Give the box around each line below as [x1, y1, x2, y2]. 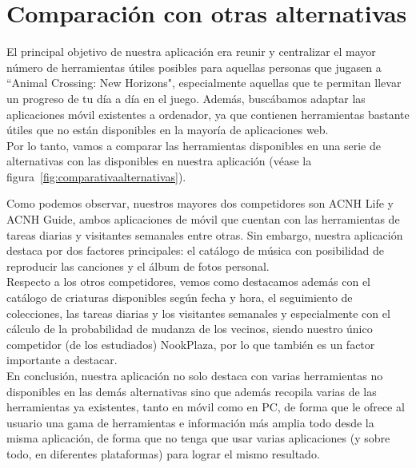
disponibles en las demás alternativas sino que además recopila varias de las [6, 383, 377, 399]
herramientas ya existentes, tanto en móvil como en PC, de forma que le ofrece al [6, 399, 405, 415]
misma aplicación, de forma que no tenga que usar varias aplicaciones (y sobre [6, 430, 390, 446]
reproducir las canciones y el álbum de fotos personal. [6, 257, 270, 274]
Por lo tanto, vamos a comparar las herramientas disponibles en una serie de [6, 137, 381, 153]
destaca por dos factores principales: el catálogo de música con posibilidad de [6, 242, 384, 259]
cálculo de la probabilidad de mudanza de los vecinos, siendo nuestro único [6, 320, 373, 337]
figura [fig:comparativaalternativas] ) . [6, 168, 186, 184]
